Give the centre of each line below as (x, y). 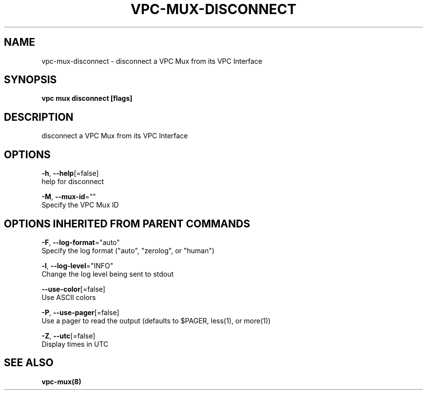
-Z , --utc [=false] (68, 336)
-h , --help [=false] (70, 173)
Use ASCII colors (69, 297)
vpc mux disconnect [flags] (87, 98)
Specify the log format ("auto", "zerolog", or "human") (128, 250)
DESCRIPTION (39, 117)
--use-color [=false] (73, 289)
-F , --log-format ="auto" (81, 242)
